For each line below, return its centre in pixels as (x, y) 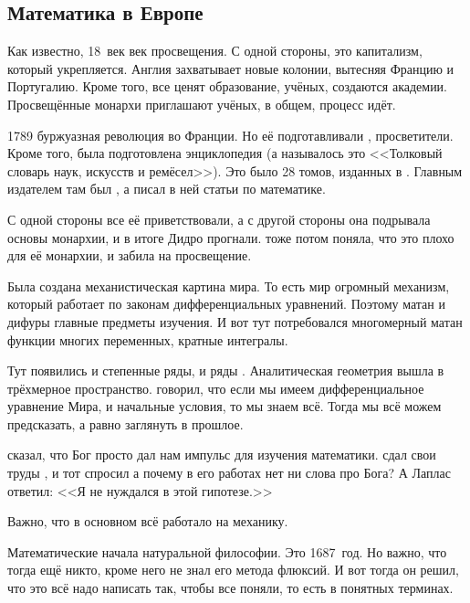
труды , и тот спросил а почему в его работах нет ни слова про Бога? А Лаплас (229, 473)
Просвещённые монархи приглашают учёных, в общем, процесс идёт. (202, 104)
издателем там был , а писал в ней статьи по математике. (167, 189)
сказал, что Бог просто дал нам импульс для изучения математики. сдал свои (222, 455)
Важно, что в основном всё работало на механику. (148, 521)
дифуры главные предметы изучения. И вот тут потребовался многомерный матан (235, 321)
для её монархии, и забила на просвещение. (130, 255)
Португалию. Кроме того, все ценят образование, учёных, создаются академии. (228, 86)
